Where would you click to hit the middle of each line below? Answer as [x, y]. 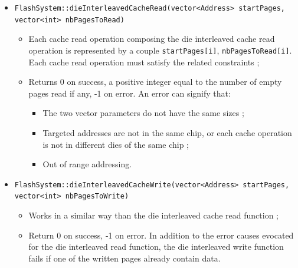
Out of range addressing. [87, 164]
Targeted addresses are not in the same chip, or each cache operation [167, 132]
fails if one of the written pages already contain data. [125, 258]
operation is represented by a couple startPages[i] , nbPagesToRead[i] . [160, 50]
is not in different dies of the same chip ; [116, 144]
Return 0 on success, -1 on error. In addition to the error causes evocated [161, 235]
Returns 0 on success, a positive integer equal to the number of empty [155, 82]
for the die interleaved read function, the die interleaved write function [156, 247]
